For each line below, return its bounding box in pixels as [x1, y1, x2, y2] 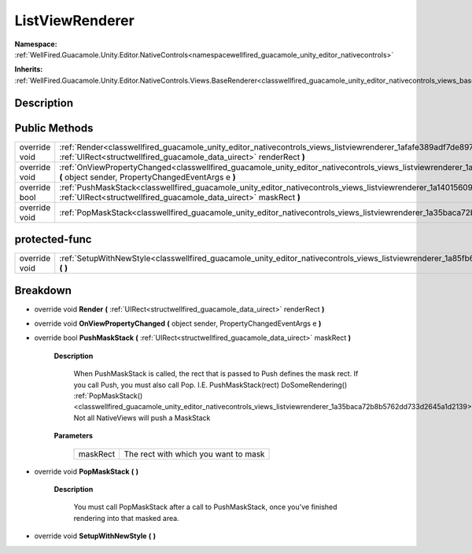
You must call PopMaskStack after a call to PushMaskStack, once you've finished [73, 502, 337, 512]
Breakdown [14, 283, 72, 297]
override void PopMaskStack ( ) [34, 467, 139, 476]
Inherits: [14, 65, 43, 74]
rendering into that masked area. [73, 513, 180, 523]
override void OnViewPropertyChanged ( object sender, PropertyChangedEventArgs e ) [34, 319, 322, 328]
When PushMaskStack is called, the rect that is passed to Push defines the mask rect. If [73, 369, 359, 379]
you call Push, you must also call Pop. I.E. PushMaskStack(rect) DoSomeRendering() [73, 380, 348, 390]
